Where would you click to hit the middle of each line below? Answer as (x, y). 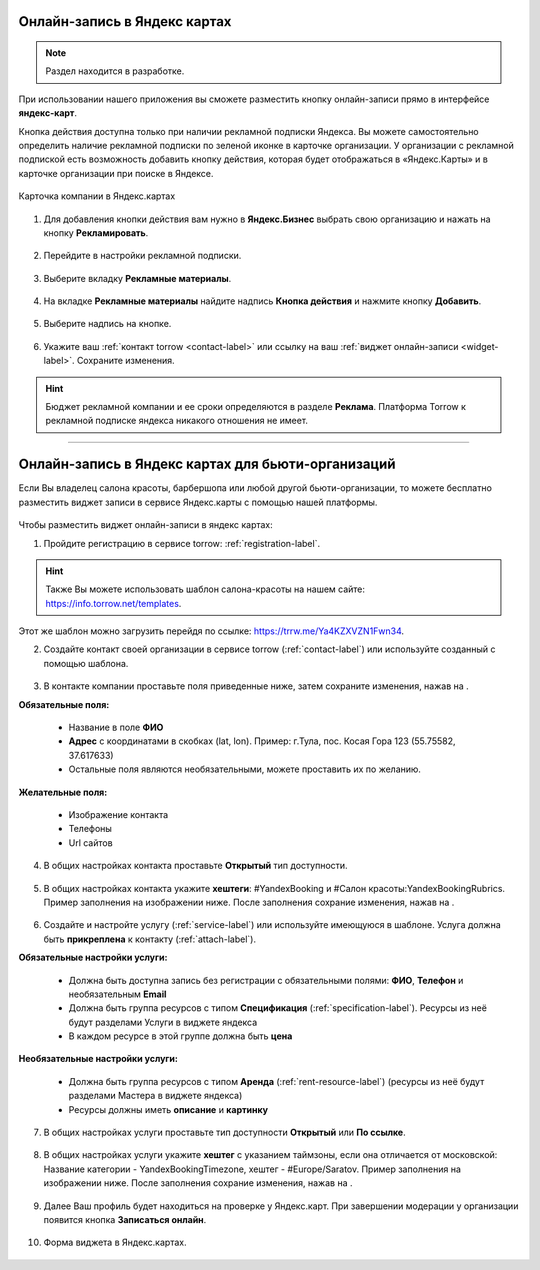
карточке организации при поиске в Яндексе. (116, 173)
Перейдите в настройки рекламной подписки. (142, 256)
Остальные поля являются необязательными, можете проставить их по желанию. (245, 769)
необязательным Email (117, 994)
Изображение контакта (118, 814)
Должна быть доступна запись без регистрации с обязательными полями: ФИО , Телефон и (266, 980)
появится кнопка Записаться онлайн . (125, 1219)
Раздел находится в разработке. (115, 71)
